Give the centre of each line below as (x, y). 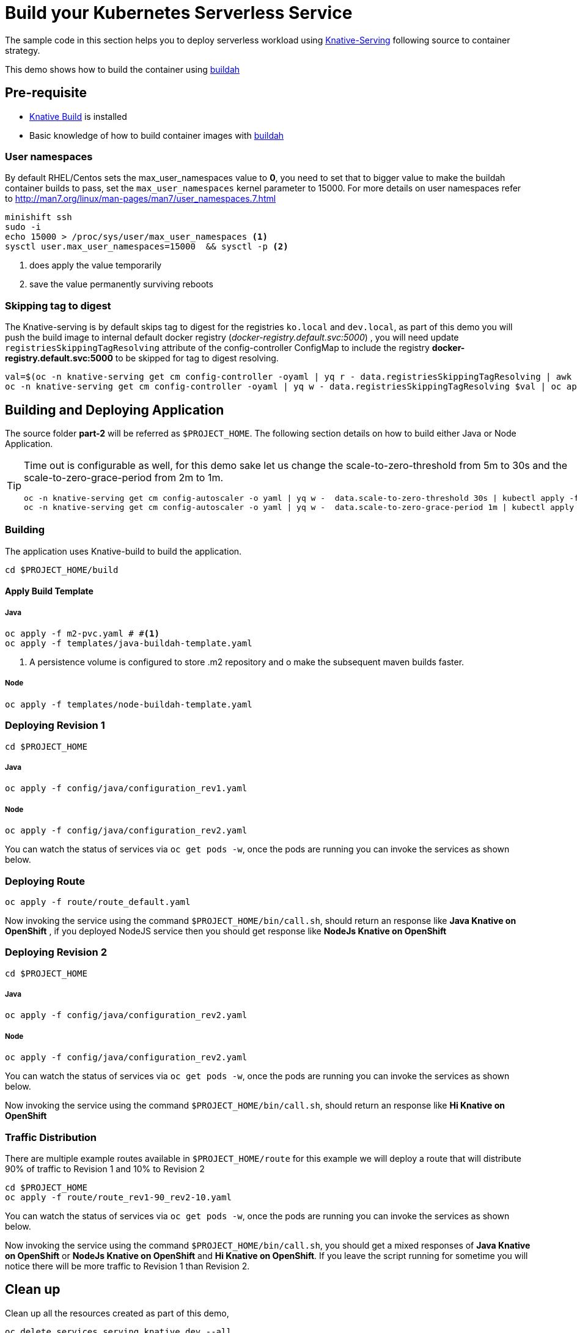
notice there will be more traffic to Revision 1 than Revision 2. (127, 1266)
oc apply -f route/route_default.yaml (98, 902)
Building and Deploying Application (115, 410)
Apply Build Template (49, 591)
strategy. (23, 50)
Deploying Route (45, 881)
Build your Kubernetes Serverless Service (179, 13)
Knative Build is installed (78, 116)
